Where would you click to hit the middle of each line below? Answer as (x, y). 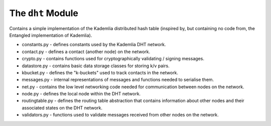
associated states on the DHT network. (62, 107)
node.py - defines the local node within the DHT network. (81, 94)
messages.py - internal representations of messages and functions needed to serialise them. (118, 80)
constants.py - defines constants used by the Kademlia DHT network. (94, 45)
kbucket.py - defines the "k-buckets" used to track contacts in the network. (100, 72)
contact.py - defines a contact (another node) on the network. (86, 51)
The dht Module (44, 13)
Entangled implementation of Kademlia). (51, 35)
